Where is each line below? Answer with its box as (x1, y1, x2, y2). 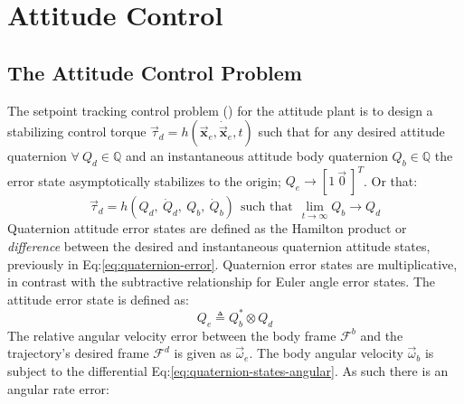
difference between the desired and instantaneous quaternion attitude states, (7, 237, 431, 256)
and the (360, 325, 403, 344)
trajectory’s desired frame (7, 343, 149, 362)
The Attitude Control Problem (7, 58, 302, 86)
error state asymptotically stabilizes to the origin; (7, 171, 282, 190)
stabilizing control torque (7, 122, 147, 141)
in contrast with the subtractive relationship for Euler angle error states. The (7, 272, 436, 291)
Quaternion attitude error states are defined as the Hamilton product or (7, 219, 407, 238)
